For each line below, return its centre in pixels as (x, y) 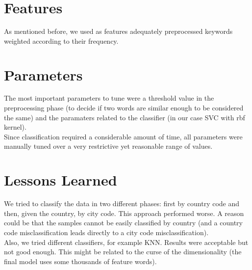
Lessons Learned (61, 180)
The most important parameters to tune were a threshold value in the (109, 98)
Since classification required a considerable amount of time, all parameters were (123, 136)
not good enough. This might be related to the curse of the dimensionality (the (123, 252)
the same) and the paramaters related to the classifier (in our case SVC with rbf (125, 117)
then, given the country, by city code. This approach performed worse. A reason (124, 213)
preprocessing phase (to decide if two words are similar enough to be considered (124, 108)
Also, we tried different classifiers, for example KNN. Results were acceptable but (126, 242)
